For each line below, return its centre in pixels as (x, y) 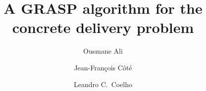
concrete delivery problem (103, 27)
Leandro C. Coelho (103, 84)
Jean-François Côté (103, 67)
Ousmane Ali (103, 51)
